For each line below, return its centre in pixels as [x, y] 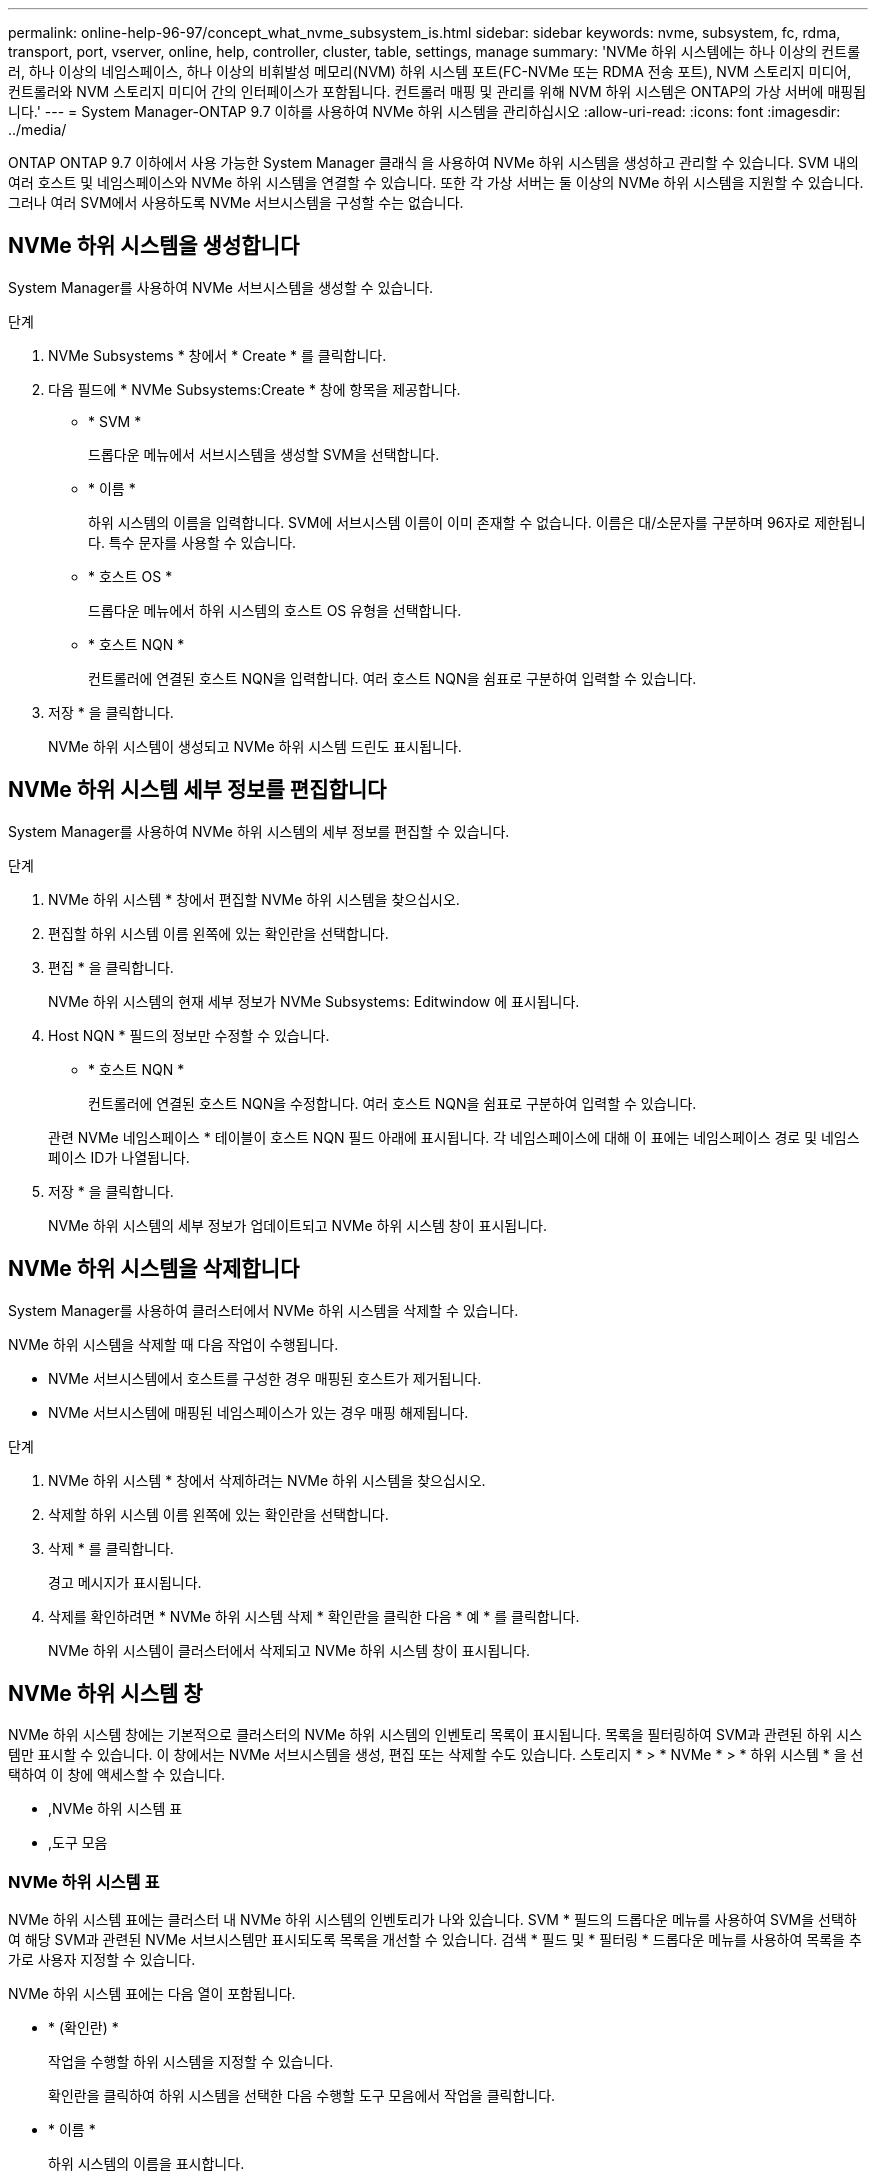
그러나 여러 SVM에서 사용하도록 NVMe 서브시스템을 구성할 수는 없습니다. [236, 202]
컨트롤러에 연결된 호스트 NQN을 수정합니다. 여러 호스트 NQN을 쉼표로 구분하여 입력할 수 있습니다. [392, 1103]
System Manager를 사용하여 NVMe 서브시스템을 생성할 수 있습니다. [221, 287]
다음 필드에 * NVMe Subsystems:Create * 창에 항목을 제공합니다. [254, 389]
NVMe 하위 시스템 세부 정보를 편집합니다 [197, 790]
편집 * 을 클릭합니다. [111, 967]
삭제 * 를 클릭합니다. [111, 1548]
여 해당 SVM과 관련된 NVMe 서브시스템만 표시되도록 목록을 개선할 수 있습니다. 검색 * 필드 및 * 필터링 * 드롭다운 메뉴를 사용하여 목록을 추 [435, 1940]
